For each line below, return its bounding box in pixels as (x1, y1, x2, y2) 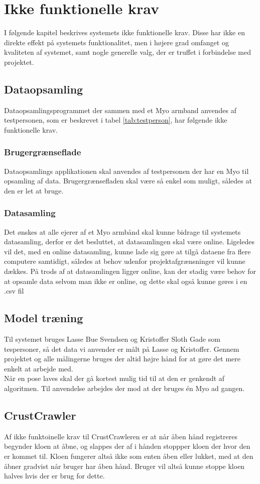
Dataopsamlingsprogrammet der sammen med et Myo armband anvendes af (4, 105, 237, 115)
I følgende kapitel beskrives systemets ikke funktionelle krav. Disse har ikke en (4, 27, 245, 38)
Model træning (4, 310, 83, 326)
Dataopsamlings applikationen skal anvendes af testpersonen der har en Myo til (4, 165, 249, 176)
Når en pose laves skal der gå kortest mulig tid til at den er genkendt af (4, 373, 225, 383)
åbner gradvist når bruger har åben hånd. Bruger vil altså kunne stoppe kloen (4, 460, 245, 471)
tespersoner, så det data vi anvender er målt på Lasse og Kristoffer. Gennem (4, 343, 239, 354)
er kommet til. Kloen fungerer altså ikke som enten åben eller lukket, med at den (4, 451, 253, 461)
